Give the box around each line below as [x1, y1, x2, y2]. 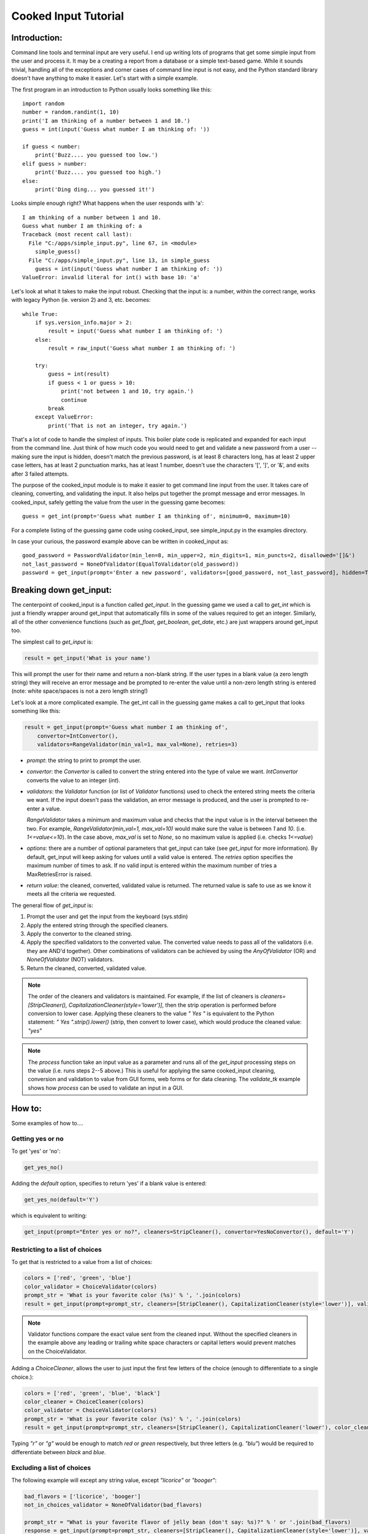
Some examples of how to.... [11, 1119, 84, 1127]
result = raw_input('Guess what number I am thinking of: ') [48, 345, 236, 352]
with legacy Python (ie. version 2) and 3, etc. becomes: [11, 296, 151, 304]
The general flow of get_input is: [11, 901, 93, 909]
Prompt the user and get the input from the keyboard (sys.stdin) [26, 913, 188, 920]
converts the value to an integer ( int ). [26, 776, 121, 784]
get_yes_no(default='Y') [24, 1196, 99, 1203]
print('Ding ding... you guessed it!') [34, 186, 155, 193]
